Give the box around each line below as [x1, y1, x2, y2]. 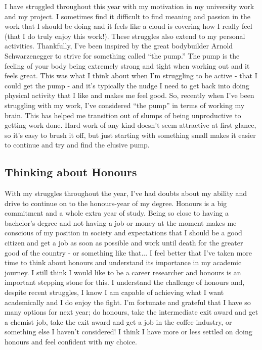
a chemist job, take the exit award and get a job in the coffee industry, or [5, 316, 232, 327]
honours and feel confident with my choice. [5, 336, 137, 347]
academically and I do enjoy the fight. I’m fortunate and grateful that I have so [5, 296, 251, 307]
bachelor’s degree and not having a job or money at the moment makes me [5, 217, 237, 228]
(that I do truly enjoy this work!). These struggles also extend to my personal [5, 30, 245, 41]
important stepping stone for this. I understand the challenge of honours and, [5, 277, 245, 287]
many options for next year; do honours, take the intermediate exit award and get [5, 307, 258, 317]
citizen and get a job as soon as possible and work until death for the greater [5, 237, 243, 248]
